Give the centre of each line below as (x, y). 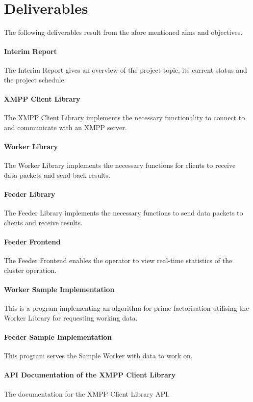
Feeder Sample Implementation (58, 337)
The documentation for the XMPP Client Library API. (87, 393)
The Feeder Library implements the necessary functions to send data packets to (124, 213)
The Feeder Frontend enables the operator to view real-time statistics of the (118, 260)
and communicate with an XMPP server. (65, 127)
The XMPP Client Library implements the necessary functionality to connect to (125, 118)
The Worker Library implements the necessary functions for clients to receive (120, 165)
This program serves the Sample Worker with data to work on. (98, 356)
